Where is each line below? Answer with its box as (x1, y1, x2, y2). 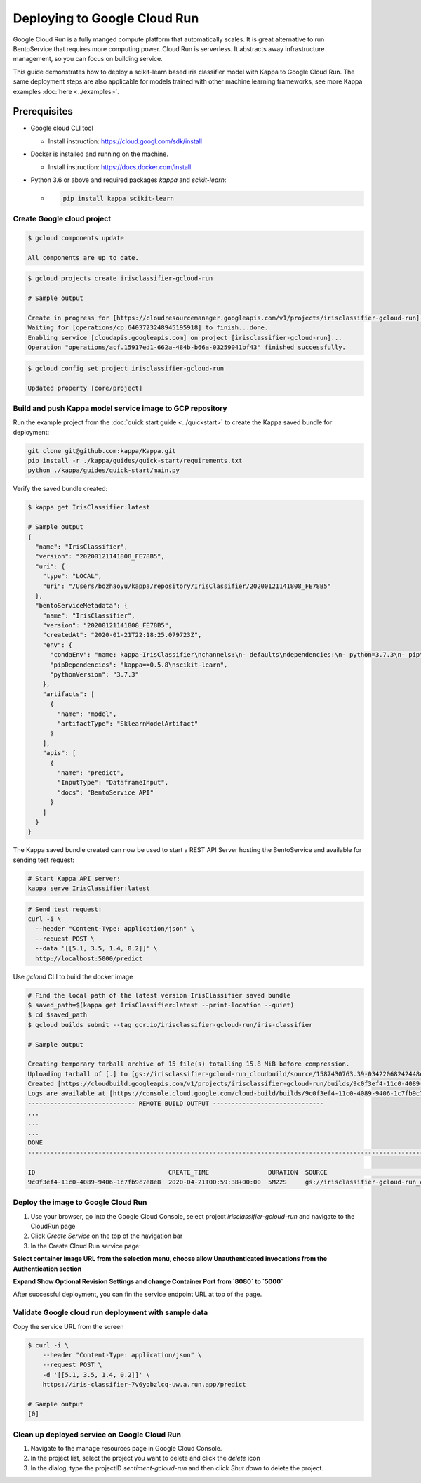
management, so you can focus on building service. (13, 55, 163, 63)
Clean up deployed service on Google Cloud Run (13, 1430, 182, 1439)
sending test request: (13, 856, 75, 864)
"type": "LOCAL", (42, 573, 102, 580)
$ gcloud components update (27, 234, 124, 242)
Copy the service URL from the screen (13, 1322, 124, 1331)
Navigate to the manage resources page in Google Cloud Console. (30, 1444, 222, 1453)
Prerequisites (13, 105, 73, 117)
